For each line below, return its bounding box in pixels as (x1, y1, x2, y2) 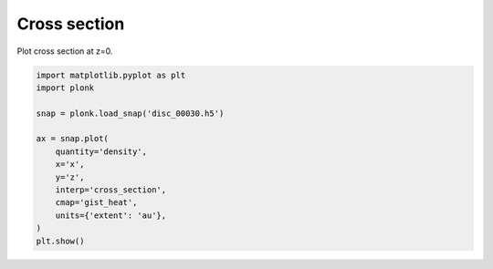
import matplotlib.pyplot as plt (36, 69, 186, 80)
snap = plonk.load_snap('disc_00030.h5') (36, 108, 225, 119)
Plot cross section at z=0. (16, 46, 113, 57)
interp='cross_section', (55, 185, 167, 195)
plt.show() (36, 235, 85, 246)
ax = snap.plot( (36, 133, 110, 144)
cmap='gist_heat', (55, 197, 138, 208)
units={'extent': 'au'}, (55, 210, 167, 221)
